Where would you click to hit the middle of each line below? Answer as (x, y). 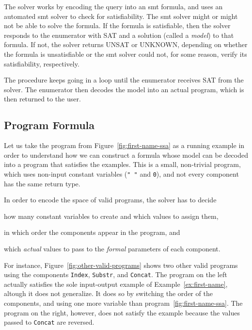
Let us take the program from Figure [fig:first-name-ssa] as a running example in (124, 145)
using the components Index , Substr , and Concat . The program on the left (116, 274)
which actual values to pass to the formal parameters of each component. (112, 248)
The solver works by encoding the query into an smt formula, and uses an (113, 6)
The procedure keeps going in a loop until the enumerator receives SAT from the (124, 80)
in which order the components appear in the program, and (92, 232)
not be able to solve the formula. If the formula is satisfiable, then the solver (117, 25)
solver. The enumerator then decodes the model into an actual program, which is (124, 89)
